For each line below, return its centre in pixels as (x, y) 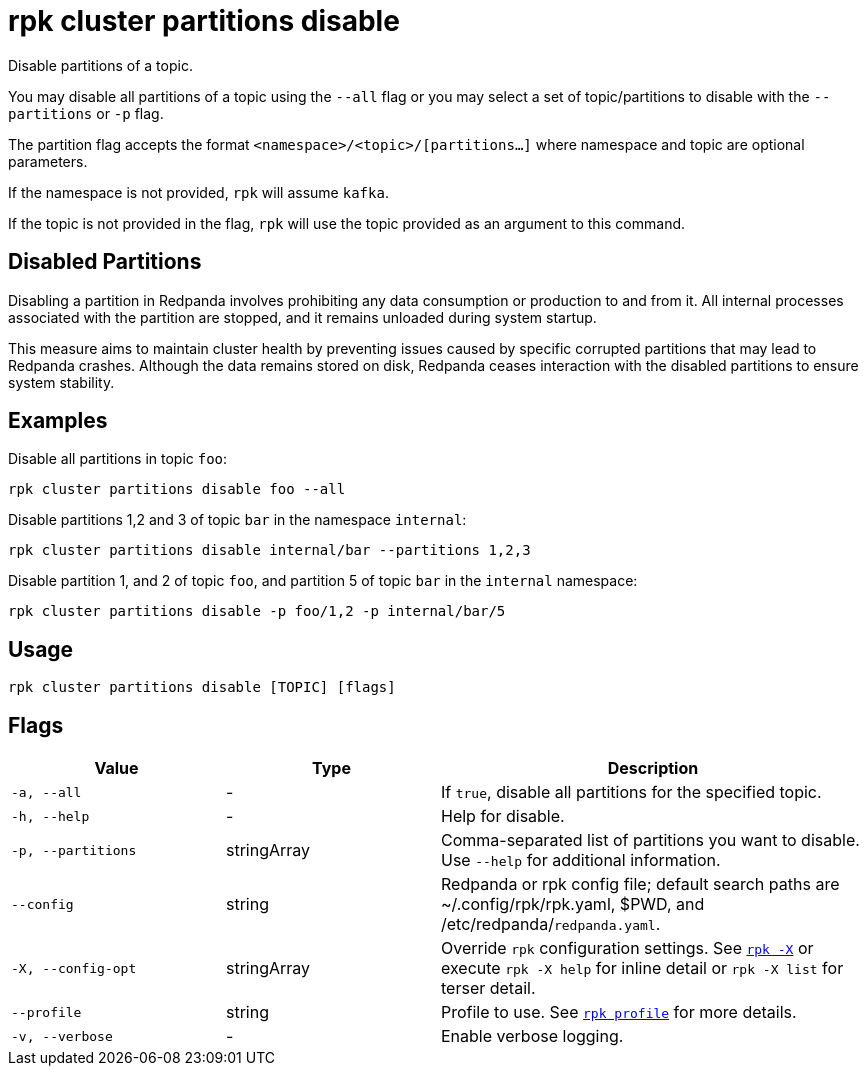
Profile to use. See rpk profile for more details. (619, 1012)
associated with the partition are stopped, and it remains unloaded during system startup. (302, 317)
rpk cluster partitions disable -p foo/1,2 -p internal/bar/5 (257, 611)
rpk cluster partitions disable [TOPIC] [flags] (202, 687)
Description (653, 768)
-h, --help (50, 816)
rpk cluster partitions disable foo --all (177, 489)
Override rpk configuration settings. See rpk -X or (627, 948)
